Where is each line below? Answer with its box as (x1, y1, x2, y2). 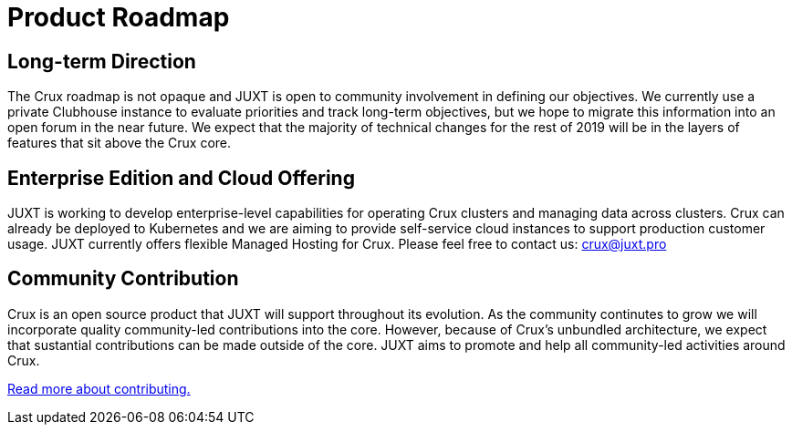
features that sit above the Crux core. (7, 135, 232, 151)
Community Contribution (7, 267, 239, 291)
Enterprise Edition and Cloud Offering (7, 166, 355, 190)
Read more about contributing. (7, 380, 191, 396)
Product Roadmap (7, 2, 230, 33)
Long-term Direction (7, 49, 196, 73)
